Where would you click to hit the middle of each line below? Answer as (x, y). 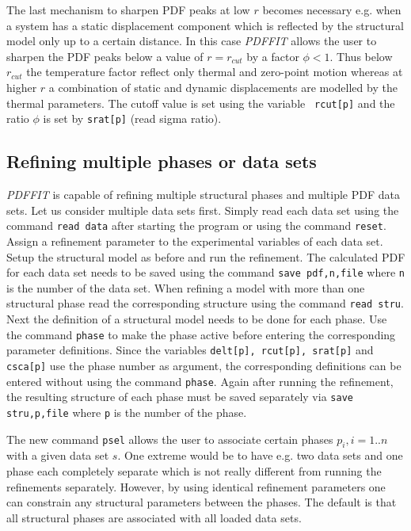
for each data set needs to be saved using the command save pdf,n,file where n (205, 272)
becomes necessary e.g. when (332, 10)
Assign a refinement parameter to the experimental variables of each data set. (195, 241)
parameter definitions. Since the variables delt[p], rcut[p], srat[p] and (190, 350)
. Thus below (361, 56)
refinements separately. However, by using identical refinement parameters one (196, 486)
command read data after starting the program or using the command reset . (196, 225)
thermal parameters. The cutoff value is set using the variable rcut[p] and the (201, 103)
